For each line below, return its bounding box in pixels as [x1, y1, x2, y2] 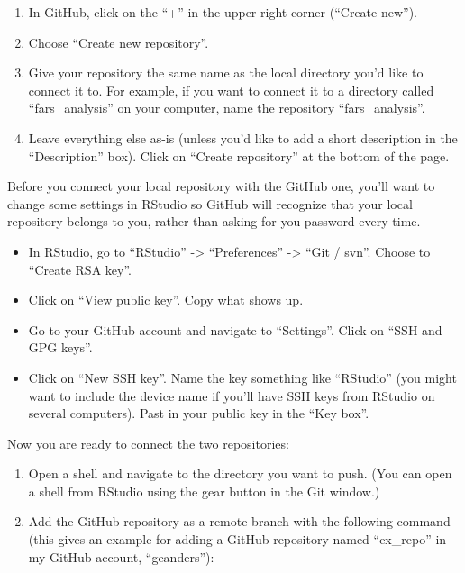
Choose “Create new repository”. [28, 32, 209, 51]
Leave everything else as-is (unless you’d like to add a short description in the [28, 128, 458, 147]
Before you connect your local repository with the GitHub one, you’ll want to [7, 177, 435, 196]
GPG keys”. [28, 338, 93, 357]
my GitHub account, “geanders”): [28, 547, 214, 566]
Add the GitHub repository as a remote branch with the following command [28, 512, 451, 531]
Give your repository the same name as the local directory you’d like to [28, 63, 424, 82]
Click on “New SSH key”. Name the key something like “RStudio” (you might [28, 368, 457, 387]
